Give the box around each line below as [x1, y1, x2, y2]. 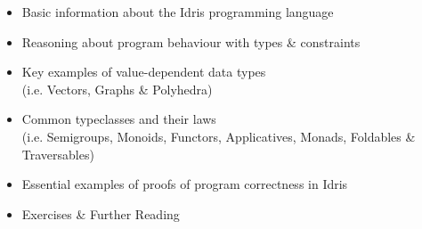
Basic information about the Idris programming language [21, 3, 334, 20]
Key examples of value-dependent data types [21, 62, 266, 81]
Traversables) [21, 144, 94, 163]
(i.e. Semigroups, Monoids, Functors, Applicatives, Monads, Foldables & [21, 127, 416, 145]
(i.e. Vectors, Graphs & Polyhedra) [21, 79, 213, 98]
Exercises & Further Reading [21, 204, 180, 223]
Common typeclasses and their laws [21, 110, 216, 128]
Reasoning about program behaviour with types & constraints [21, 32, 361, 51]
